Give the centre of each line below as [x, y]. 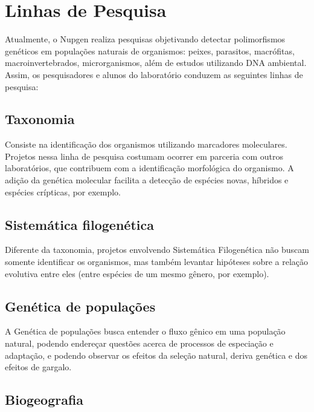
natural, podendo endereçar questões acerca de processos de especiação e [139, 343]
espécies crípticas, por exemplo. [63, 191]
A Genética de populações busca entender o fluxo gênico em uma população [145, 331]
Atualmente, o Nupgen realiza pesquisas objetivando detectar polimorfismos [145, 39]
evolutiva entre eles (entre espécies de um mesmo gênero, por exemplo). [137, 273]
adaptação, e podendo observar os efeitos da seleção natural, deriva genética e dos [156, 355]
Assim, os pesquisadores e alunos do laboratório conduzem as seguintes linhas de [154, 74]
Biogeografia [44, 400]
